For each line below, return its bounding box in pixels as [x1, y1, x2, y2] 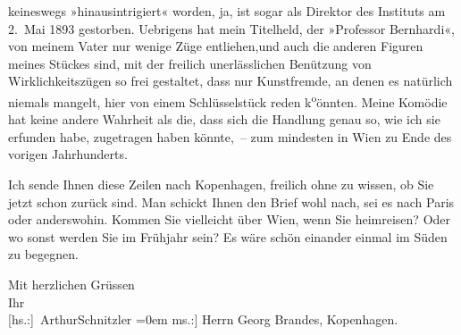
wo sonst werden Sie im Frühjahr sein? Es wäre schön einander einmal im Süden [8, 227, 448, 246]
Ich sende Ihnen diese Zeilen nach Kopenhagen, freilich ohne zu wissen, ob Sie [8, 175, 434, 193]
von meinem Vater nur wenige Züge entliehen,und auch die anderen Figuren [8, 37, 423, 55]
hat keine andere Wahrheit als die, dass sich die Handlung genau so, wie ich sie [8, 110, 440, 129]
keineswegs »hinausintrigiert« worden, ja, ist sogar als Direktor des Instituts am [8, 2, 446, 20]
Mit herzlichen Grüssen [8, 274, 135, 293]
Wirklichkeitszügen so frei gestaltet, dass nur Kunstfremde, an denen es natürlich [8, 71, 453, 90]
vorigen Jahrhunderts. [8, 145, 128, 163]
